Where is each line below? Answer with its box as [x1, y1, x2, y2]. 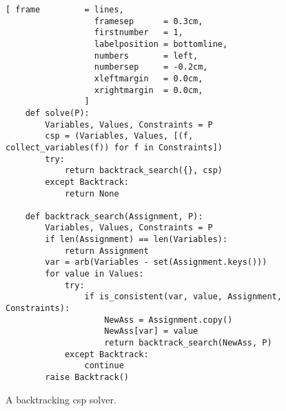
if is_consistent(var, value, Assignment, [84, 292, 282, 302]
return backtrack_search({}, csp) [64, 166, 223, 176]
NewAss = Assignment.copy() [104, 314, 233, 325]
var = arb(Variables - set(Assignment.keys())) [45, 257, 267, 268]
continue [84, 361, 124, 371]
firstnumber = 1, [94, 28, 183, 38]
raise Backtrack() [45, 372, 129, 382]
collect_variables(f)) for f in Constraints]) [6, 142, 223, 152]
